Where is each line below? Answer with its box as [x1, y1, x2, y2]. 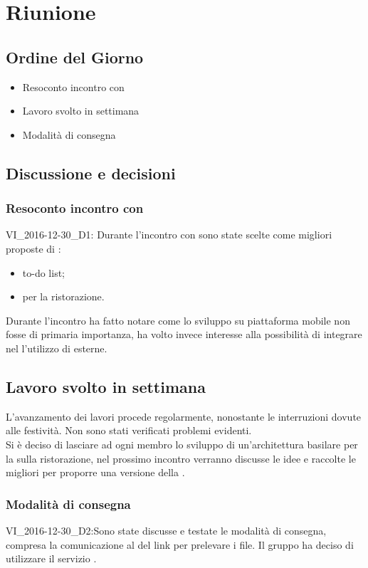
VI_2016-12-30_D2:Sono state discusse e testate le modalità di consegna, [6, 522, 327, 537]
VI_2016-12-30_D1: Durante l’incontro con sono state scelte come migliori [6, 227, 332, 242]
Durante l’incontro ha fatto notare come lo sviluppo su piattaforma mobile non [6, 312, 350, 327]
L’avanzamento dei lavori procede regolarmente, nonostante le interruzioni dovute [6, 409, 362, 424]
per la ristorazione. [22, 289, 105, 304]
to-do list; [22, 265, 65, 280]
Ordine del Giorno [6, 46, 144, 68]
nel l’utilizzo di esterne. [6, 340, 107, 355]
